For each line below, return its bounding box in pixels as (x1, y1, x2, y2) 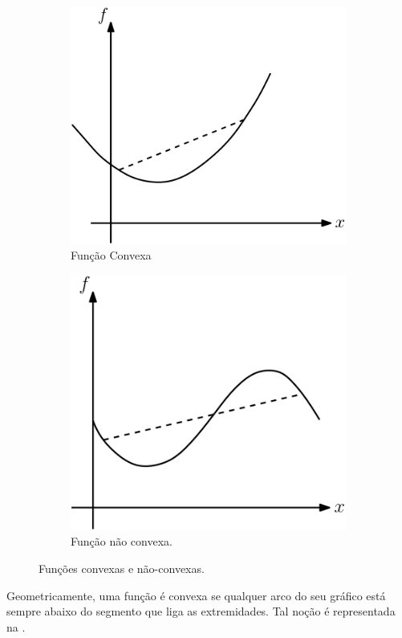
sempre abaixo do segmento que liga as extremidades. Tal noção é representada (6, 603, 396, 620)
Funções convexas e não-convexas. (39, 560, 205, 577)
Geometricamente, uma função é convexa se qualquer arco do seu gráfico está (6, 587, 386, 603)
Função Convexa (71, 247, 152, 264)
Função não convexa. (71, 533, 173, 550)
